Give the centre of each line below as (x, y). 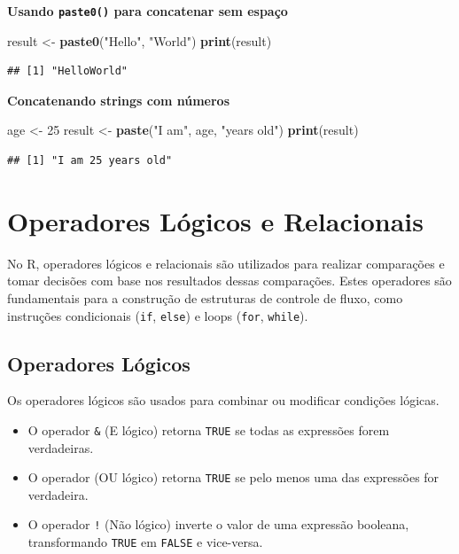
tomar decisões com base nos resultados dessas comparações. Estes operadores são (229, 281)
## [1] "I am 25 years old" (90, 161)
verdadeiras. (61, 447)
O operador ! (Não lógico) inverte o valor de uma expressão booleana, (218, 524)
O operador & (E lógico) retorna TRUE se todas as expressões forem (209, 429)
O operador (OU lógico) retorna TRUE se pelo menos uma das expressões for (233, 477)
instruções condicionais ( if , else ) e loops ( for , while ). (158, 315)
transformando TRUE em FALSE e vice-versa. (145, 542)
